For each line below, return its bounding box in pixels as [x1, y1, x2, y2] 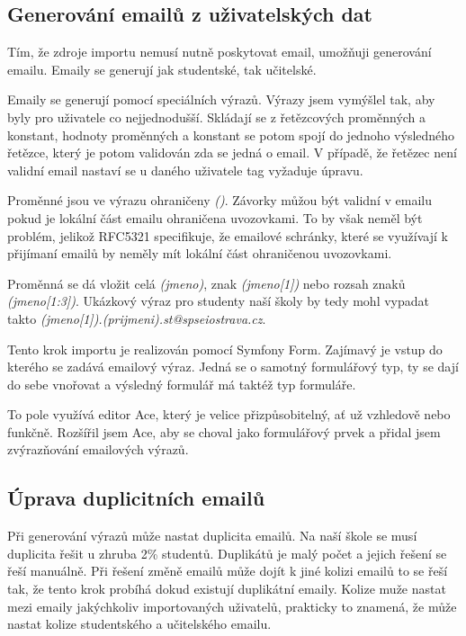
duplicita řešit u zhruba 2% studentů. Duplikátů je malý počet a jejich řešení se [7, 543, 447, 562]
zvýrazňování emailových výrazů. [7, 440, 189, 459]
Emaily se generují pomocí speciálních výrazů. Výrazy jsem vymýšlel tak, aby [7, 90, 435, 109]
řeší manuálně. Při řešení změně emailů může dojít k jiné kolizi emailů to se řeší [7, 561, 448, 580]
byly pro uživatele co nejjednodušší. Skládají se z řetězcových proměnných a [7, 107, 426, 126]
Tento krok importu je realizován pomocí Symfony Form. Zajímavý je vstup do [7, 339, 443, 358]
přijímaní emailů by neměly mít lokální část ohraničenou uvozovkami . [7, 244, 392, 263]
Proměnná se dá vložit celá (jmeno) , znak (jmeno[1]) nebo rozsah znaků [7, 273, 406, 292]
